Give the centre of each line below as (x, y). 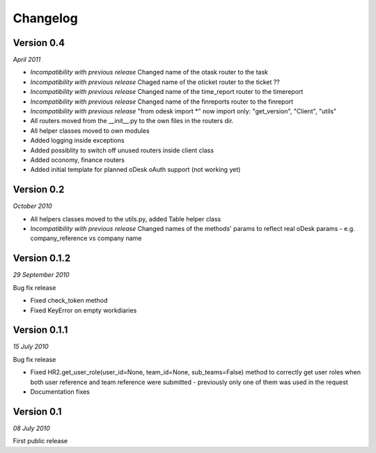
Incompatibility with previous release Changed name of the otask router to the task (149, 72)
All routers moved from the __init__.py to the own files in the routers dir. (132, 121)
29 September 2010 (41, 275)
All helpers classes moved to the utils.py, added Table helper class (126, 218)
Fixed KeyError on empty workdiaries (84, 310)
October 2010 (32, 206)
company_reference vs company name (86, 238)
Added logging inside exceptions (77, 141)
